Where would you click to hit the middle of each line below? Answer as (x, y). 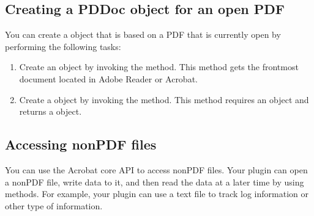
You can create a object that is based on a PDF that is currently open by (143, 34)
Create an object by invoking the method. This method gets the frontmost (159, 67)
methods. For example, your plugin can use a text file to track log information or (157, 194)
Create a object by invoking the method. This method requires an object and (164, 99)
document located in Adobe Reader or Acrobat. (108, 78)
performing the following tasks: (63, 46)
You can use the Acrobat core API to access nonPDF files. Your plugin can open (156, 169)
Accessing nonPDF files (81, 144)
